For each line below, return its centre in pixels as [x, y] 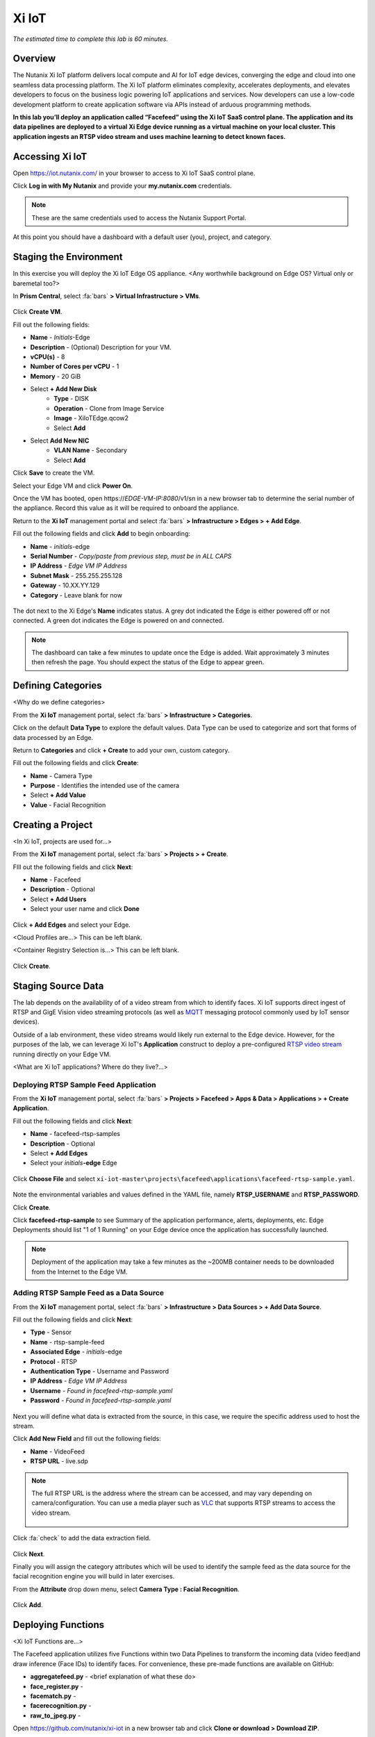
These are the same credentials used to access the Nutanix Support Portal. [139, 217]
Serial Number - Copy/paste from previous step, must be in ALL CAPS [131, 556]
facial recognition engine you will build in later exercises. [94, 1577]
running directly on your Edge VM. [62, 1054]
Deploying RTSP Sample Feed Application [84, 1085]
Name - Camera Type [61, 775]
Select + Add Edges [59, 1153]
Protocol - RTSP [54, 1361]
